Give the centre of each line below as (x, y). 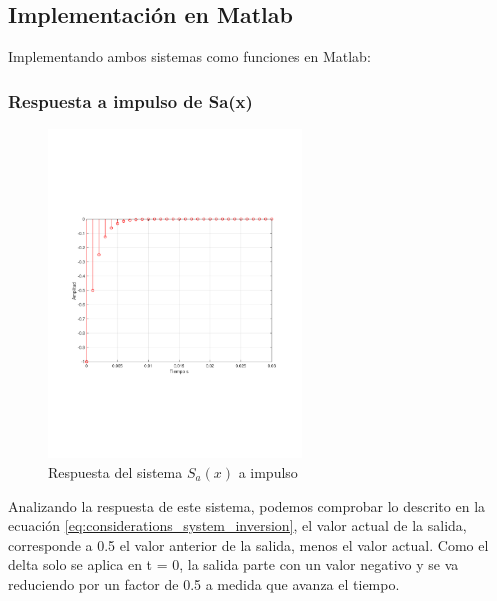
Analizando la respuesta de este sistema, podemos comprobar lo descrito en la (247, 505)
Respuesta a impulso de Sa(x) (130, 100)
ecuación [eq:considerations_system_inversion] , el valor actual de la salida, (237, 525)
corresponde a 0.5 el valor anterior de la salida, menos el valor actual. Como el (248, 544)
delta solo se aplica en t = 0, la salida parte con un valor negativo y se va (233, 564)
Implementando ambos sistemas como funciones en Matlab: (189, 56)
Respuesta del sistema (115, 471)
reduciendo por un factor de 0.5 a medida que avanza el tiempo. (204, 583)
